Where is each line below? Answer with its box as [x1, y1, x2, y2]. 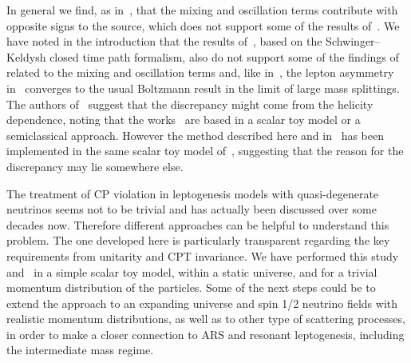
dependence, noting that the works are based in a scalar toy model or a [6, 111, 361, 128]
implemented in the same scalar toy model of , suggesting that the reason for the [6, 142, 404, 159]
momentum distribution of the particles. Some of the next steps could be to [6, 279, 376, 296]
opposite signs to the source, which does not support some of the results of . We [6, 17, 400, 34]
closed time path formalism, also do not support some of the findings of [49, 48, 399, 65]
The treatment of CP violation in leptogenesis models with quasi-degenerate [6, 185, 379, 201]
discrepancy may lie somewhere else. [6, 158, 184, 174]
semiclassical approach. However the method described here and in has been [6, 126, 385, 143]
